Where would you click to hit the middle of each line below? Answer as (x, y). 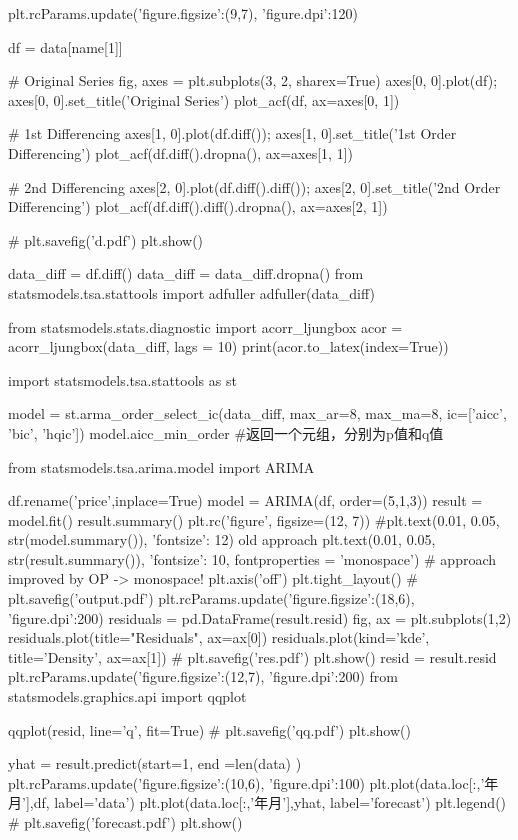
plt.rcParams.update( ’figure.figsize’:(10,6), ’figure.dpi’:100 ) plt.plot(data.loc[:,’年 (253, 782)
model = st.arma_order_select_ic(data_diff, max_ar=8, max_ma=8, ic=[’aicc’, (257, 413)
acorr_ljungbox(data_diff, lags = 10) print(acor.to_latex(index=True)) (228, 346)
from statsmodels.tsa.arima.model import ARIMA (161, 466)
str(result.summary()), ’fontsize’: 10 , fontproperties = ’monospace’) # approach (252, 558)
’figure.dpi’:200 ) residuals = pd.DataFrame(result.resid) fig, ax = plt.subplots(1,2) (260, 617)
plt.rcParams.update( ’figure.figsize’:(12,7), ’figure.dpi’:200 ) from (203, 676)
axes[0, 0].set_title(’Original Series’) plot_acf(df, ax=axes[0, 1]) (204, 99)
